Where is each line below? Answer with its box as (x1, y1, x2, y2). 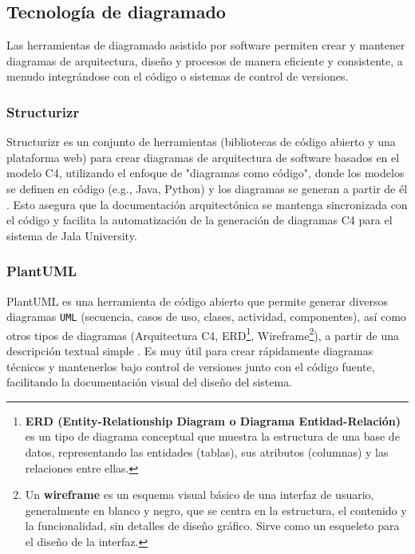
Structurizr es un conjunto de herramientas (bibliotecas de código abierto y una (6, 133, 396, 150)
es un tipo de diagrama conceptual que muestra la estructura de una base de (25, 428, 400, 445)
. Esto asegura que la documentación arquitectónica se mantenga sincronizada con (6, 196, 408, 212)
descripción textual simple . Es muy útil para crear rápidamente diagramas (6, 342, 373, 359)
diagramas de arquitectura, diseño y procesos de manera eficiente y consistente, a (6, 52, 403, 69)
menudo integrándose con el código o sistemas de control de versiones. (6, 68, 349, 85)
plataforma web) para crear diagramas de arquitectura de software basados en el (6, 148, 400, 165)
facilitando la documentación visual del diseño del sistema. (6, 374, 293, 390)
